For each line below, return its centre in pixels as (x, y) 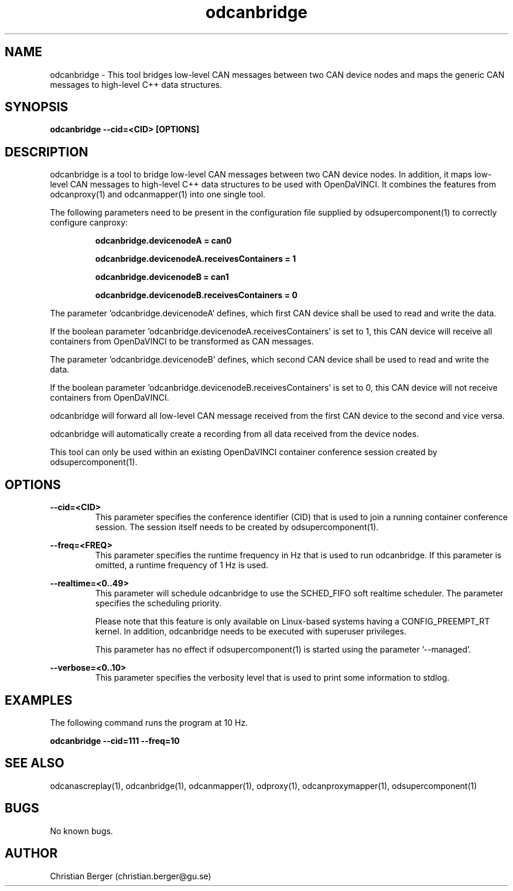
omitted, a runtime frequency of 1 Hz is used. (182, 565)
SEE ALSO (35, 763)
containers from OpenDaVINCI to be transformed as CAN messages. (182, 342)
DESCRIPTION (47, 152)
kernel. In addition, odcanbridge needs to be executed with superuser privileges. (251, 631)
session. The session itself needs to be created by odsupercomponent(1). (237, 527)
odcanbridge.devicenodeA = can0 (163, 241)
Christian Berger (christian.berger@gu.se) (131, 876)
